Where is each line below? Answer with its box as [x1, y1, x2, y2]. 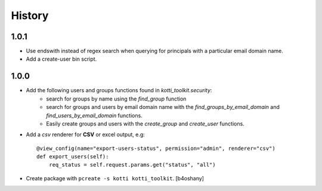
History [11, 9, 49, 22]
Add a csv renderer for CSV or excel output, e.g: [26, 131, 145, 138]
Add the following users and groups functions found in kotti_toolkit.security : [26, 87, 212, 94]
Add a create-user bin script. [26, 55, 97, 62]
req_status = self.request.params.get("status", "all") [48, 161, 216, 168]
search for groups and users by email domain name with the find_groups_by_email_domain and [46, 104, 280, 111]
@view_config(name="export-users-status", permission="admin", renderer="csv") [36, 145, 275, 152]
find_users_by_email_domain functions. [46, 112, 143, 119]
